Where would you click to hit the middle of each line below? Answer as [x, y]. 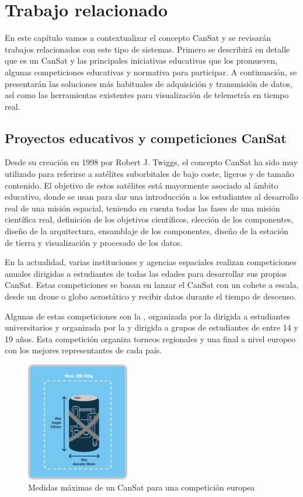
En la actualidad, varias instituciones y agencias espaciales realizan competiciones [151, 262]
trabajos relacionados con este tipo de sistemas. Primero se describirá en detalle [147, 49]
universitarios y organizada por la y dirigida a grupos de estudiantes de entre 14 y [151, 327]
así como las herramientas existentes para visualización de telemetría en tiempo [147, 95]
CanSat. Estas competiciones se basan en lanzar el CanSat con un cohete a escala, [152, 285]
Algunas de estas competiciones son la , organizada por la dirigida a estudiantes [148, 316]
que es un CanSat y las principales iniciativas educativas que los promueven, [141, 60]
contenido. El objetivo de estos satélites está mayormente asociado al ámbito [142, 185]
